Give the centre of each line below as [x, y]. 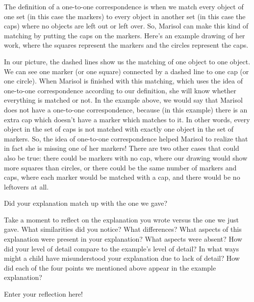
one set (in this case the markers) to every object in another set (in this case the [125, 16]
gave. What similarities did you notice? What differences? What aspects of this [123, 229]
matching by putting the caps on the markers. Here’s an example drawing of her [125, 35]
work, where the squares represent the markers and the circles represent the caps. [126, 45]
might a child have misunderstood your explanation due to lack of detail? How [122, 258]
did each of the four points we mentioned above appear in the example [110, 267]
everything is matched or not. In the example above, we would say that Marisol [123, 100]
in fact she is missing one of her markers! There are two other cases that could [122, 148]
